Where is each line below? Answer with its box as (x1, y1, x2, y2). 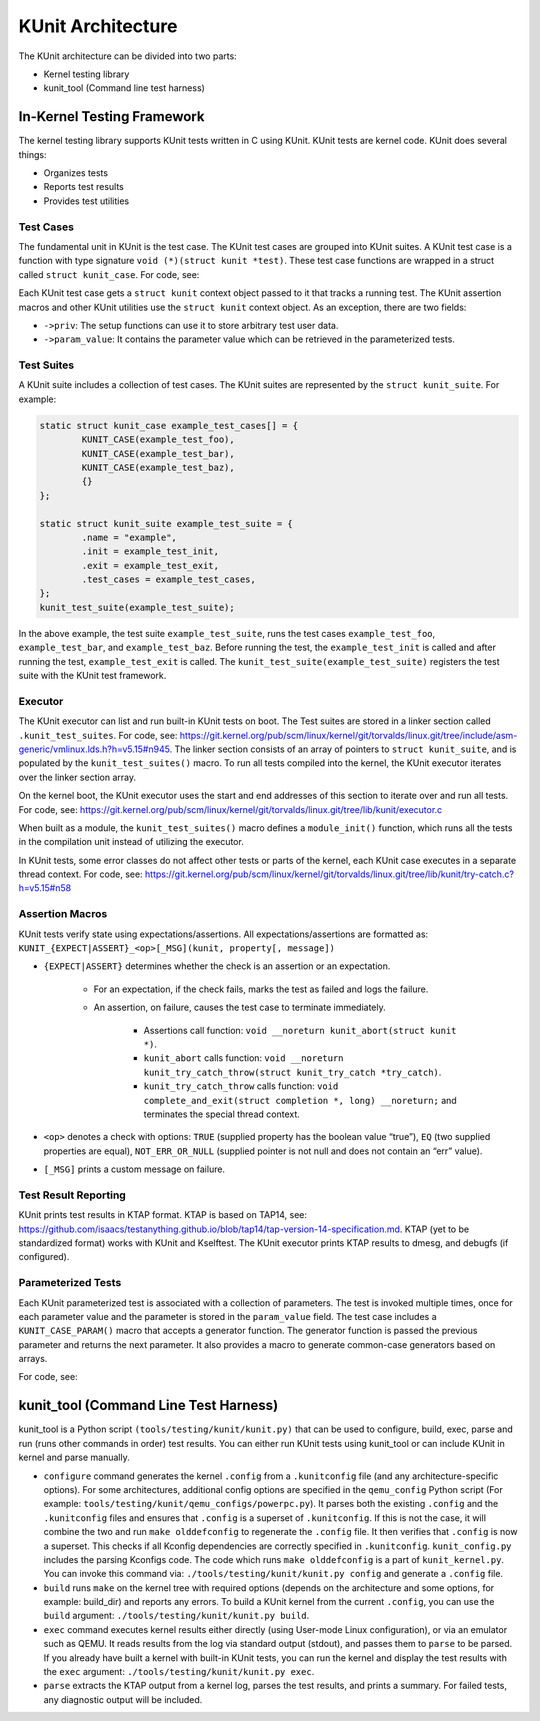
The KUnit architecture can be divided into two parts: (18, 50, 237, 62)
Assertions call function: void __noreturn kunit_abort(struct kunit (143, 1024, 457, 1036)
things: (18, 148, 47, 160)
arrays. (18, 1353, 48, 1365)
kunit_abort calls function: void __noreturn (143, 1052, 344, 1064)
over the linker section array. (18, 771, 137, 783)
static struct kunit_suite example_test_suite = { (39, 518, 294, 529)
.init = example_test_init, (81, 546, 220, 557)
